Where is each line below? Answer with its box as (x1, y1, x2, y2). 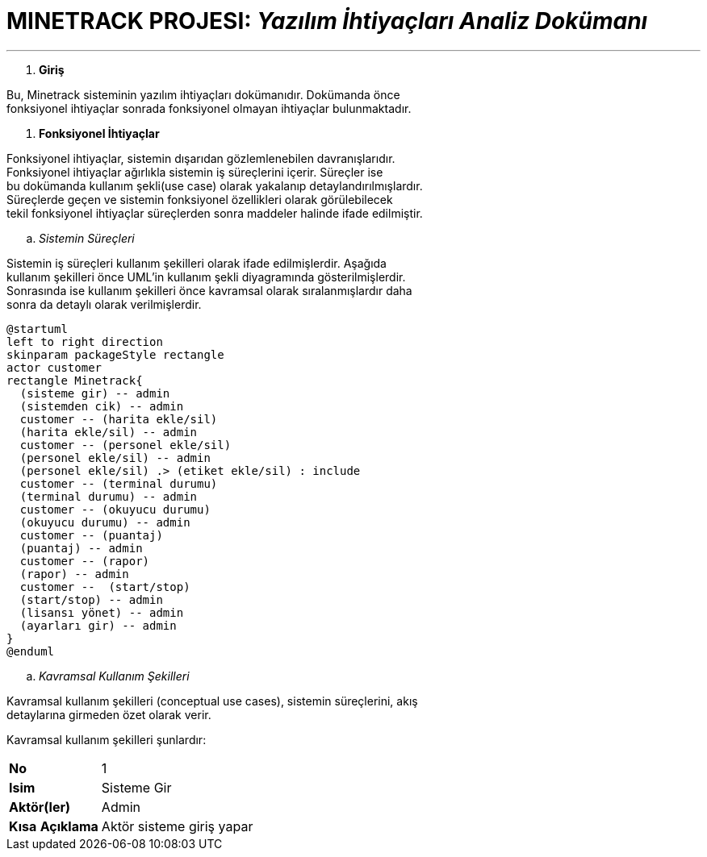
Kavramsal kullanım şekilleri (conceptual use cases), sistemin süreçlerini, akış (6, 693, 418, 708)
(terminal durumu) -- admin (19, 489, 198, 503)
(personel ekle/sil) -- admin (19, 451, 211, 464)
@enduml (6, 644, 55, 658)
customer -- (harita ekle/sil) (19, 412, 218, 426)
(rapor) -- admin (19, 567, 129, 580)
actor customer (6, 360, 102, 374)
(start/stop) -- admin (19, 593, 163, 606)
